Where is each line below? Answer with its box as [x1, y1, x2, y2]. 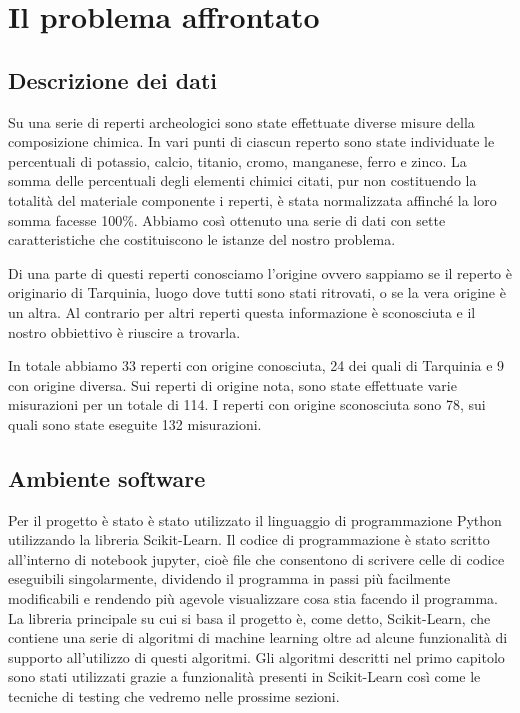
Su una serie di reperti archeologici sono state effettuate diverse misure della [8, 111, 475, 132]
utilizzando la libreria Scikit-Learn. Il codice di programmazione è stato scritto [8, 529, 490, 550]
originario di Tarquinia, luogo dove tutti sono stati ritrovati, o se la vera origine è [8, 282, 506, 303]
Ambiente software [8, 462, 206, 493]
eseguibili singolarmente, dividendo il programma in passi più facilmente [8, 568, 451, 589]
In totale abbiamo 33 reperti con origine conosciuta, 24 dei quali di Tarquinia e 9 [8, 355, 505, 376]
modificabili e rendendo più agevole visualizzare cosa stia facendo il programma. [8, 588, 498, 609]
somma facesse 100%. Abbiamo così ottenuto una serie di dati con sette [8, 209, 446, 230]
